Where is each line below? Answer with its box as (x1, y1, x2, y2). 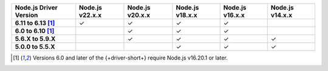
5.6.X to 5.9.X (15, 35, 56, 43)
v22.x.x (79, 11, 102, 19)
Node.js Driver (15, 4, 58, 11)
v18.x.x (176, 11, 197, 19)
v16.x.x (223, 11, 245, 19)
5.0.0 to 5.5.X (15, 43, 55, 51)
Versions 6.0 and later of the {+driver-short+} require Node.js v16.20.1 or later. (32, 54, 228, 61)
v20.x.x (127, 11, 151, 19)
